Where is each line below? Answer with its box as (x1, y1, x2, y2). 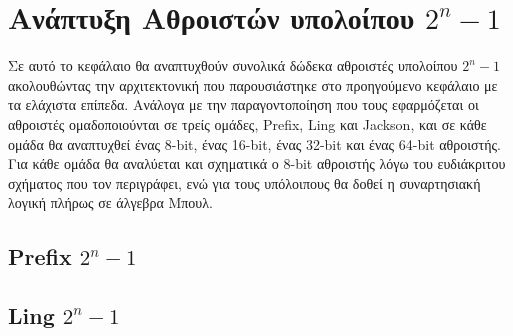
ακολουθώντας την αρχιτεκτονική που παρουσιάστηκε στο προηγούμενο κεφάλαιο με (8, 74, 498, 95)
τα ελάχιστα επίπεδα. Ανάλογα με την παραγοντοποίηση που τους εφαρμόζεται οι (8, 94, 479, 115)
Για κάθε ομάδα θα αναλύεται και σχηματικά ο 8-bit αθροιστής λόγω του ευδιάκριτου (8, 153, 506, 174)
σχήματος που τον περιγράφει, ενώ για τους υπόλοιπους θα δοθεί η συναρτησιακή (8, 172, 481, 193)
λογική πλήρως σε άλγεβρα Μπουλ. (8, 192, 213, 213)
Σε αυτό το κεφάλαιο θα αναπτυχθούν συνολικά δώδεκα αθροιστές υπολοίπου (8, 55, 458, 76)
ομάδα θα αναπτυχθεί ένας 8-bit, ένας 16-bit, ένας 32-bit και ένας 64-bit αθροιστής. (8, 133, 501, 154)
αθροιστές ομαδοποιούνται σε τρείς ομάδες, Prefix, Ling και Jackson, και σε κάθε (8, 113, 487, 134)
